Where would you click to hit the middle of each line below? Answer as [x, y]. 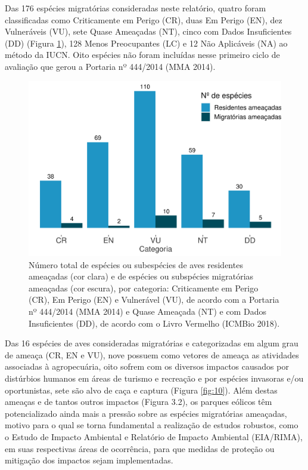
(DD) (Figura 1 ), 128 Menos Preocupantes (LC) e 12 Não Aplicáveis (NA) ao [146, 43]
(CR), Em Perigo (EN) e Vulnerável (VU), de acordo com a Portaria [154, 299]
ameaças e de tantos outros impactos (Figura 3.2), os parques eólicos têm [139, 402]
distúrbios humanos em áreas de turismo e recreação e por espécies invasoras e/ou [154, 378]
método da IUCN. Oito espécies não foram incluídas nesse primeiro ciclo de [142, 55]
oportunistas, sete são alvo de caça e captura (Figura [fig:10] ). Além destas [141, 390]
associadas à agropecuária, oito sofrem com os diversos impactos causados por [147, 366]
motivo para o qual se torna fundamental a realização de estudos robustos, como [152, 425]
